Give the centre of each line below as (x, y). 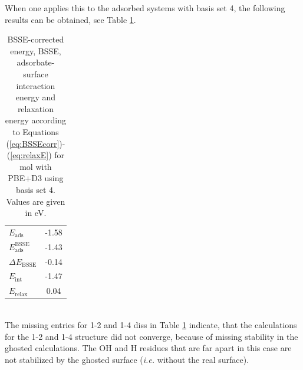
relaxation (35, 108)
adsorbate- (36, 62)
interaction (36, 85)
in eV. (36, 213)
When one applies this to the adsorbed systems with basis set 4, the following (145, 8)
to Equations (36, 131)
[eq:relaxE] (29, 155)
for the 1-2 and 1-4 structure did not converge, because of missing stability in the (151, 336)
